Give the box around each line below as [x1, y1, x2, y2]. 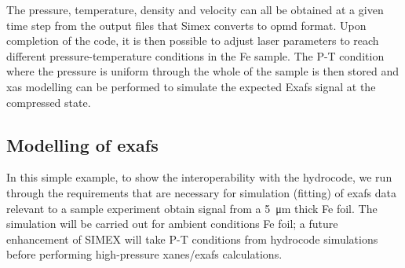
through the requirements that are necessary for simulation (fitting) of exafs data [6, 184, 396, 200]
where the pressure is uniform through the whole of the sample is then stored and [6, 63, 400, 79]
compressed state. [6, 94, 91, 110]
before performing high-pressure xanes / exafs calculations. [6, 246, 283, 262]
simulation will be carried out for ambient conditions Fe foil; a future [6, 215, 338, 232]
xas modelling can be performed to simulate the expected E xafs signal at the [6, 78, 376, 94]
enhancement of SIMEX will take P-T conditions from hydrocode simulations [6, 230, 378, 247]
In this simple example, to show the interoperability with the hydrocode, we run [6, 169, 392, 185]
